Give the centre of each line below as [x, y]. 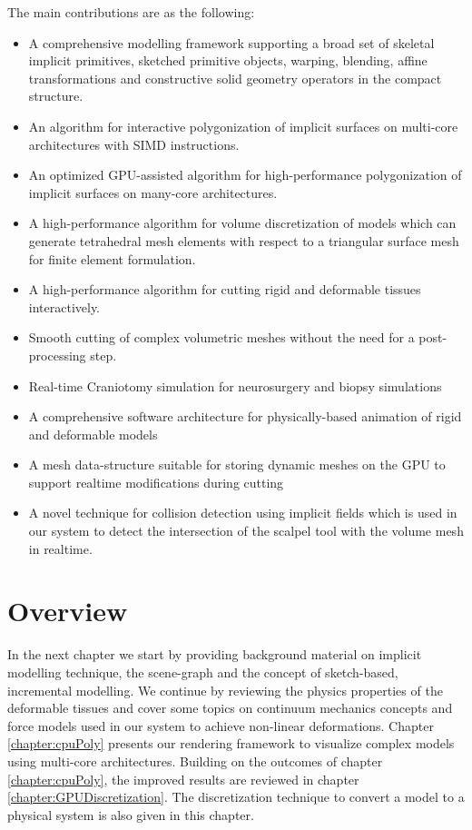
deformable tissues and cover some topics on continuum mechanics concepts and [230, 708]
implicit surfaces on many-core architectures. [153, 192]
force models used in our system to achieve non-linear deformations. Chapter [221, 725]
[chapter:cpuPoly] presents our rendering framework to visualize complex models [231, 743]
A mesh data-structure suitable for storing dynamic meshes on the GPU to [237, 464]
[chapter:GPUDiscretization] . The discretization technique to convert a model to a [236, 797]
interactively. [64, 306]
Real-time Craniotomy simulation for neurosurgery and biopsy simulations [235, 385]
